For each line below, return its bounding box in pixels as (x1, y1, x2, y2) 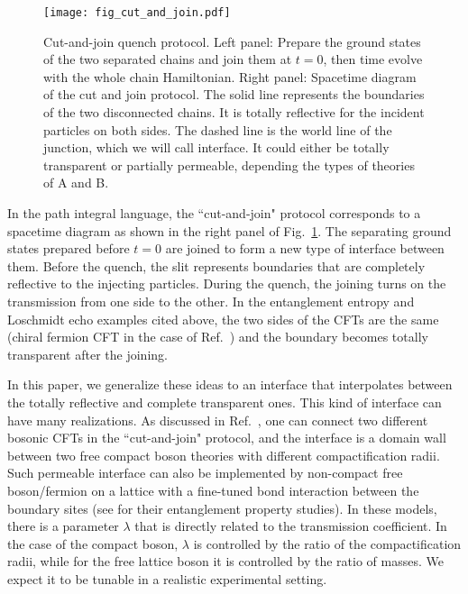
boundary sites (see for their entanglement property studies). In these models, (7, 498, 437, 517)
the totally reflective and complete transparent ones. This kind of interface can (7, 392, 442, 411)
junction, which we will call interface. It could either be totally (43, 138, 390, 157)
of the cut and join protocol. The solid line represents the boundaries (43, 85, 425, 104)
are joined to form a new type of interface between (165, 239, 445, 258)
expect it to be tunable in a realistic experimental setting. (7, 569, 327, 588)
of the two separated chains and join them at (43, 50, 292, 69)
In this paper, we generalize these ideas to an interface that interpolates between (7, 375, 453, 394)
